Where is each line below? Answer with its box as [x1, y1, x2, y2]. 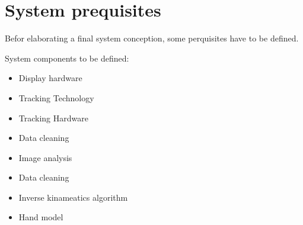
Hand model [18, 211, 63, 223]
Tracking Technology [18, 91, 94, 104]
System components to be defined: [5, 52, 129, 64]
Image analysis [18, 151, 72, 163]
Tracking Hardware [18, 111, 88, 124]
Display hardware [18, 72, 82, 84]
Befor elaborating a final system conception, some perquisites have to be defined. [5, 32, 299, 44]
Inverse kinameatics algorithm [18, 191, 128, 203]
